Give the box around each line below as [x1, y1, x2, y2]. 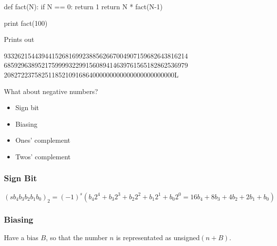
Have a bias [4, 232, 38, 242]
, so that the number [46, 232, 108, 242]
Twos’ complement [15, 151, 71, 161]
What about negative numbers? [4, 86, 98, 96]
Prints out [4, 34, 35, 44]
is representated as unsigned [116, 232, 200, 242]
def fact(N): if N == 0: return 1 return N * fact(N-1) [4, 1, 163, 11]
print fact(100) [4, 18, 48, 28]
